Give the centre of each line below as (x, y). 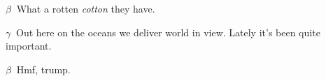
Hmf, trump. (43, 69)
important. (29, 46)
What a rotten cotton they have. (86, 8)
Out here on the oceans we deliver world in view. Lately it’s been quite (168, 32)
